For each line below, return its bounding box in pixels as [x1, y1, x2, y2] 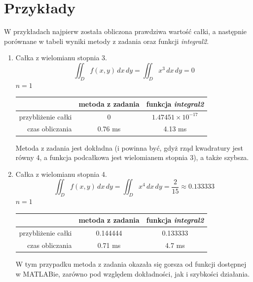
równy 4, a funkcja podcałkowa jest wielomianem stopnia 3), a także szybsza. [15, 152, 249, 162]
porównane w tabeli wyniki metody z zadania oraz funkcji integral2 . [4, 36, 209, 46]
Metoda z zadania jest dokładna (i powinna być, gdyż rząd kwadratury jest [15, 142, 243, 153]
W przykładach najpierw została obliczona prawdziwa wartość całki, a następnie [4, 26, 247, 37]
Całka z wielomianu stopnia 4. [15, 168, 108, 179]
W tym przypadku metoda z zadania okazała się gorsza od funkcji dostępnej [15, 259, 247, 269]
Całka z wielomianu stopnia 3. [15, 52, 108, 63]
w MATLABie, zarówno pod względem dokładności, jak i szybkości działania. [15, 268, 250, 279]
